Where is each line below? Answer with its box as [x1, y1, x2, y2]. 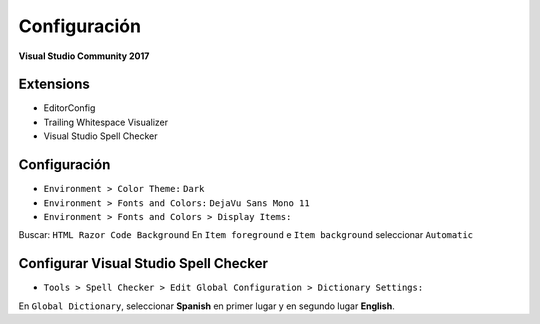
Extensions [18, 76, 90, 93]
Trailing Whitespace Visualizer [43, 116, 169, 128]
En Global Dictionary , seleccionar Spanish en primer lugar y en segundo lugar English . [18, 300, 395, 312]
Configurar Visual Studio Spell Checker [18, 255, 269, 272]
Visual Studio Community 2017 [18, 50, 150, 62]
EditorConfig [43, 102, 96, 114]
